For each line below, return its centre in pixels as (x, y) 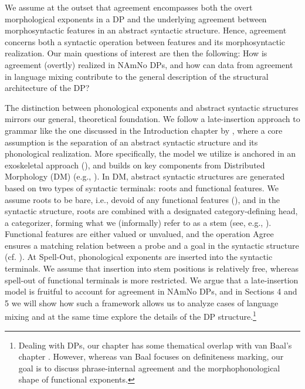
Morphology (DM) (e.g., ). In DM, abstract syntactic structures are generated (145, 176)
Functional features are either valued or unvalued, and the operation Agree (139, 234)
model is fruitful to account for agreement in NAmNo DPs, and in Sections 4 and (151, 291)
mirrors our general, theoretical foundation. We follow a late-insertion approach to (152, 119)
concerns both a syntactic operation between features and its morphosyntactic (145, 41)
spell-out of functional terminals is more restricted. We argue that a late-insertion (152, 280)
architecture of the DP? (47, 88)
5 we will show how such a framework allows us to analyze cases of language (142, 302)
